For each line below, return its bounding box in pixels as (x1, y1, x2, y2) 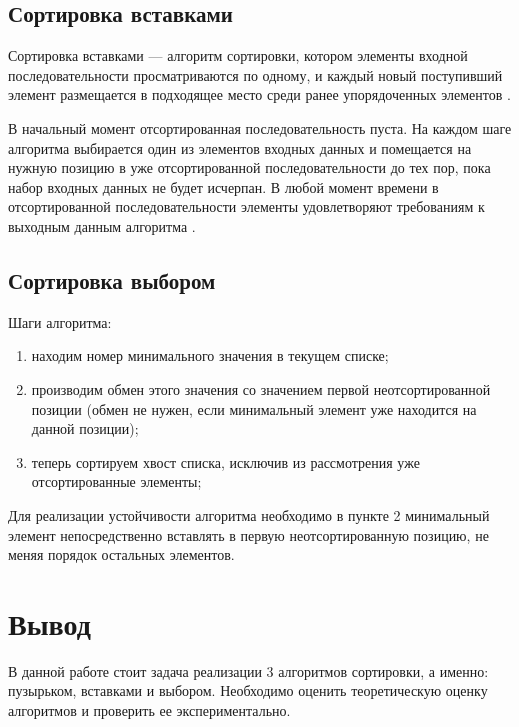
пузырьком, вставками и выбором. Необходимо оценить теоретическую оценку (8, 680, 488, 701)
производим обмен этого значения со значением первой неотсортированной (31, 378, 491, 399)
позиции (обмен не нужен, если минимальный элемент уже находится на (31, 398, 477, 419)
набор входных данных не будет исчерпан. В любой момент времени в (8, 176, 439, 197)
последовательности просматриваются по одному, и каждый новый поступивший (8, 64, 503, 85)
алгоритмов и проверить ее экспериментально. (8, 700, 291, 720)
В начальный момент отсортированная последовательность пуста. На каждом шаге (8, 117, 512, 138)
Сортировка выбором (8, 264, 216, 295)
